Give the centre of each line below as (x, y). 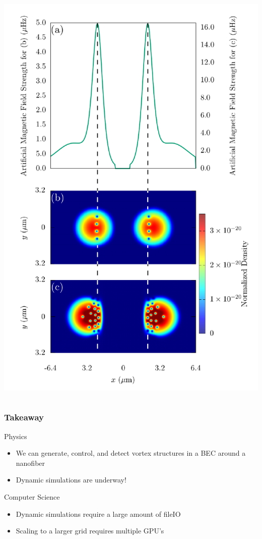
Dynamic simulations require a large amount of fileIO (98, 514)
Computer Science (32, 496)
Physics (16, 436)
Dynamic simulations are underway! (71, 480)
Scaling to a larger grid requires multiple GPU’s (90, 531)
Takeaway (24, 417)
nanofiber (30, 463)
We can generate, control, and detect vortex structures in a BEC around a (131, 453)
